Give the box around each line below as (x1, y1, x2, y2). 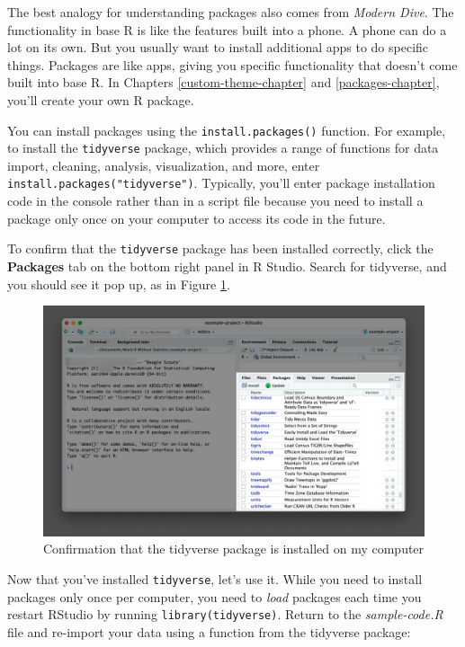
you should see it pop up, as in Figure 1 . (7, 274, 230, 293)
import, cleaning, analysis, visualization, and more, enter (7, 155, 320, 174)
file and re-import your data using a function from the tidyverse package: (7, 622, 411, 641)
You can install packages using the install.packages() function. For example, (7, 120, 446, 139)
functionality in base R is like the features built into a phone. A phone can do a (7, 20, 447, 39)
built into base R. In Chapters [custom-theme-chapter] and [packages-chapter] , (7, 73, 440, 92)
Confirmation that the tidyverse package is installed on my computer (43, 539, 425, 558)
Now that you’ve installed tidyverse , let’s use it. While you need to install (7, 570, 423, 589)
